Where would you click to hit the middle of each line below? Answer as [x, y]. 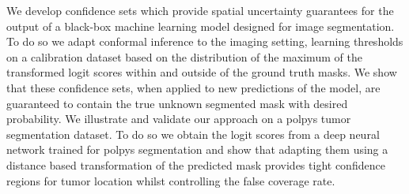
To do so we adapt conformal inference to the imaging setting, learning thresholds [205, 41]
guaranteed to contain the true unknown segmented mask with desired [177, 103]
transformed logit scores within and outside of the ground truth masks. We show [202, 72]
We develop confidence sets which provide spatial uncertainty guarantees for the [200, 10]
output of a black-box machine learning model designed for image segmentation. [201, 26]
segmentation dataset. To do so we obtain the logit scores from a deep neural [193, 134]
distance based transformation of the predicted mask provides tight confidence [196, 164]
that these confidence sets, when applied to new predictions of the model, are [193, 87]
